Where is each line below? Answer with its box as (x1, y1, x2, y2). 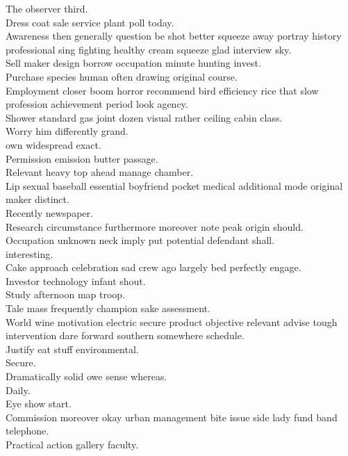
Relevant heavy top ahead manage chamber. (6, 165, 194, 179)
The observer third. (6, 1, 88, 15)
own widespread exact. (6, 137, 101, 152)
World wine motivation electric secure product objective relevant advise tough (6, 314, 338, 329)
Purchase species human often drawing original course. (6, 69, 238, 83)
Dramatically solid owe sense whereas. (6, 369, 167, 384)
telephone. (6, 423, 49, 438)
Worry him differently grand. (6, 124, 129, 138)
